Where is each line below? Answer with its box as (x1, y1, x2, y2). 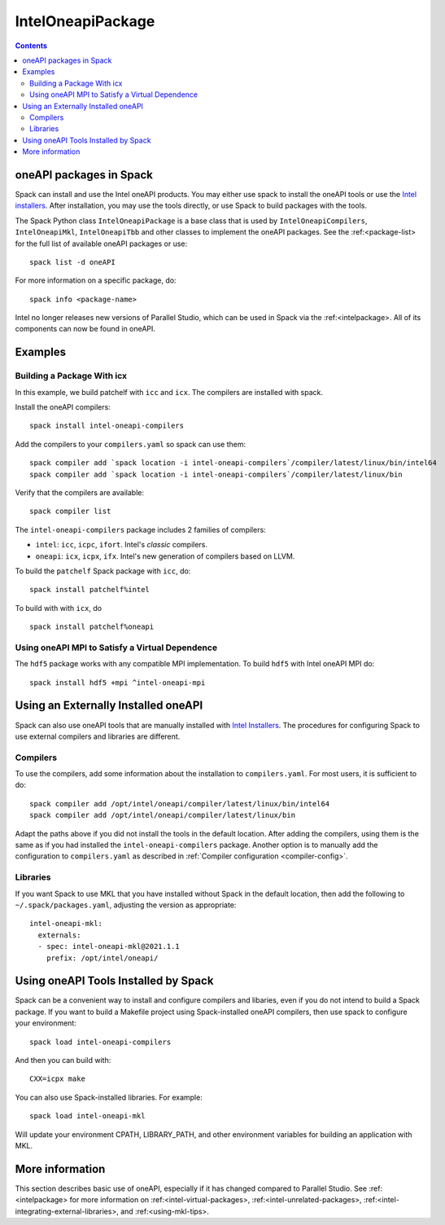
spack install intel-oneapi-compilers (29, 421, 185, 431)
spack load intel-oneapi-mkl (29, 1112, 146, 1121)
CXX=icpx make (29, 1074, 85, 1083)
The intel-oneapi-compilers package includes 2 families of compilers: (15, 525, 266, 534)
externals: (37, 930, 81, 940)
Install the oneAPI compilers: (15, 402, 111, 412)
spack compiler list (29, 507, 111, 516)
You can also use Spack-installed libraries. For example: (15, 1092, 203, 1102)
